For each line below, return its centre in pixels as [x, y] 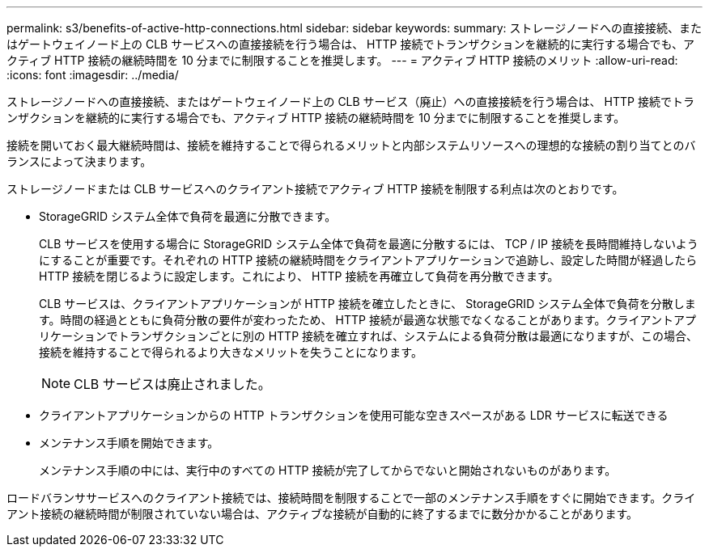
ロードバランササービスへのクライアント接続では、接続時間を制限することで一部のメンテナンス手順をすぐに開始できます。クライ [351, 498]
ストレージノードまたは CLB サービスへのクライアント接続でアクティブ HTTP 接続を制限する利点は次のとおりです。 [315, 189]
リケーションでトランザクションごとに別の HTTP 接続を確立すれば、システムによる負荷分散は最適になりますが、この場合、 [368, 336]
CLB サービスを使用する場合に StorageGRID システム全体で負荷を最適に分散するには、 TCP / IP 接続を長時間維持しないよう [369, 244]
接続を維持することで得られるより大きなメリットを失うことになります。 [231, 352]
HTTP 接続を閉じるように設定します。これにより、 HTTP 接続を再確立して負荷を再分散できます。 [299, 276]
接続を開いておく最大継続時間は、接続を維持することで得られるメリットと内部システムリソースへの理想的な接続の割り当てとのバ [351, 145]
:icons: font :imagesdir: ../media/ [93, 75]
